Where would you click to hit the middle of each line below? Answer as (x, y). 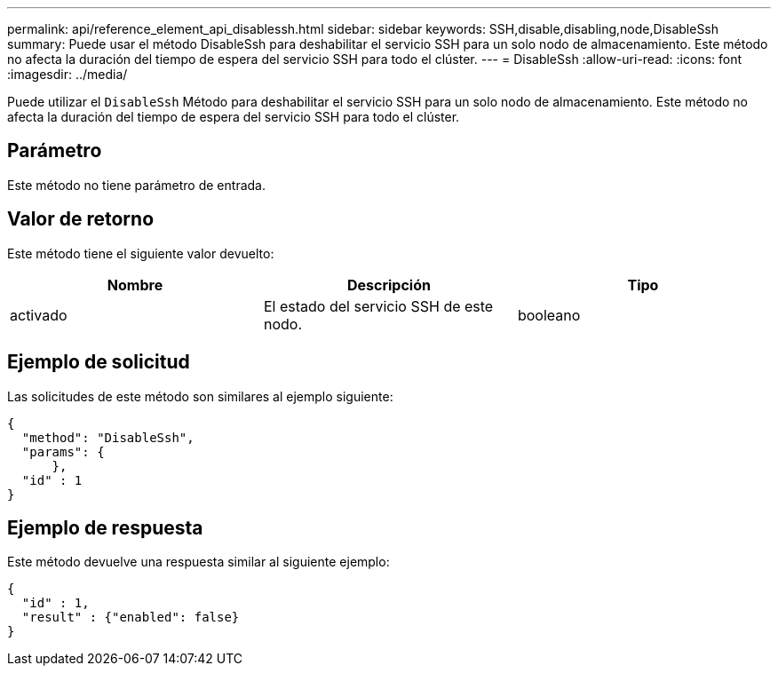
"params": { (63, 451)
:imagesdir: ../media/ (67, 74)
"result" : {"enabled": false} (131, 618)
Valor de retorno (81, 219)
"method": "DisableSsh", (108, 437)
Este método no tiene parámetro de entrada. (136, 185)
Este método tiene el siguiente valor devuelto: (141, 253)
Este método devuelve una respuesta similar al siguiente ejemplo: (198, 562)
